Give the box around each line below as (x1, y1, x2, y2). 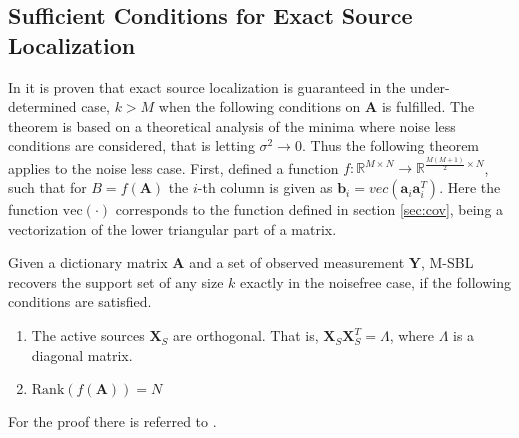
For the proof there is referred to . (8, 411, 217, 432)
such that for (8, 177, 87, 198)
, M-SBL (420, 252, 474, 273)
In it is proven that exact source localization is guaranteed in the (8, 76, 406, 97)
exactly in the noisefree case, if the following (240, 271, 511, 292)
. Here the (439, 177, 501, 198)
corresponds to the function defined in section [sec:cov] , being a (115, 199, 504, 220)
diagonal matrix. (31, 344, 133, 365)
